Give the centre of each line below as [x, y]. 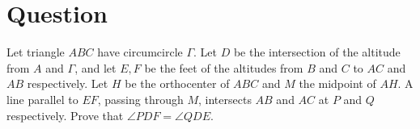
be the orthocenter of [177, 83]
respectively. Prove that [65, 115]
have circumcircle [140, 52]
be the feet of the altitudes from [224, 67]
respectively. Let [68, 83]
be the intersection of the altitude [317, 52]
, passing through [140, 99]
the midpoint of [337, 83]
